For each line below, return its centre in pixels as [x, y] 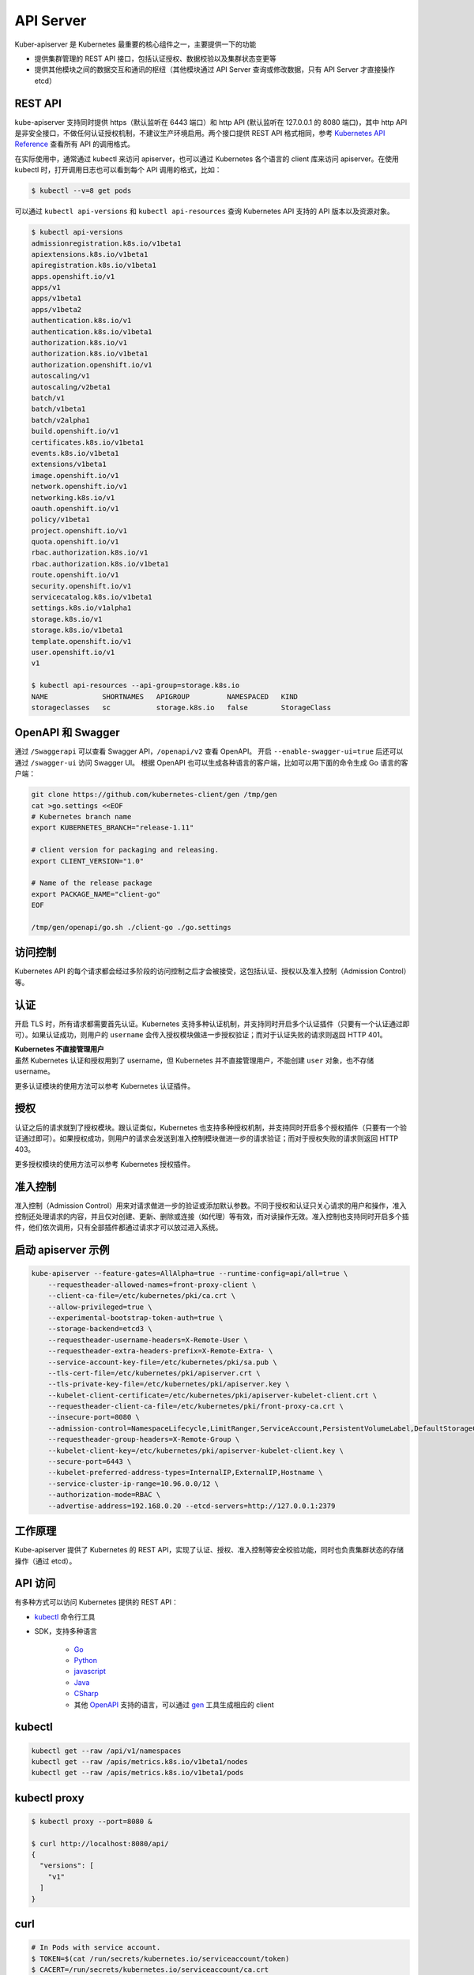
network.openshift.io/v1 [79, 487]
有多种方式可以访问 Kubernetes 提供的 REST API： [97, 1602]
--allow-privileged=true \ [100, 1307]
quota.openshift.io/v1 [75, 542]
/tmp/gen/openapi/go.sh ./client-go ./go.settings [132, 927]
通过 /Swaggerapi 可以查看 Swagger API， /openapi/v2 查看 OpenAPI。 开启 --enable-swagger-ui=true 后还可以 [209, 751]
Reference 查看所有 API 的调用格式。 [74, 144]
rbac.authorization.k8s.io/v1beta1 [100, 564]
